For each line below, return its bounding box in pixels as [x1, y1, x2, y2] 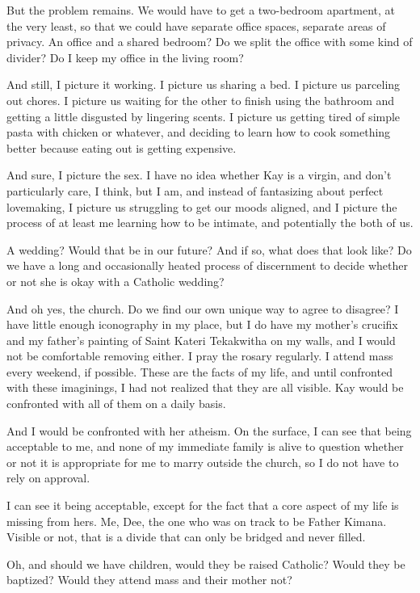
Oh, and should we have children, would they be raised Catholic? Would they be [6, 555, 405, 572]
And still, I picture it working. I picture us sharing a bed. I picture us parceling [6, 76, 401, 93]
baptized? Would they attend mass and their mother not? [6, 571, 292, 588]
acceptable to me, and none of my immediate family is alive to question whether [6, 438, 404, 455]
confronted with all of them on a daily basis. [6, 395, 226, 412]
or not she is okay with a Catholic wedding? [6, 272, 225, 289]
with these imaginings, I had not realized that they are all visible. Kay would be [6, 379, 404, 396]
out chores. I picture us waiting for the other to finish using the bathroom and [6, 91, 395, 108]
